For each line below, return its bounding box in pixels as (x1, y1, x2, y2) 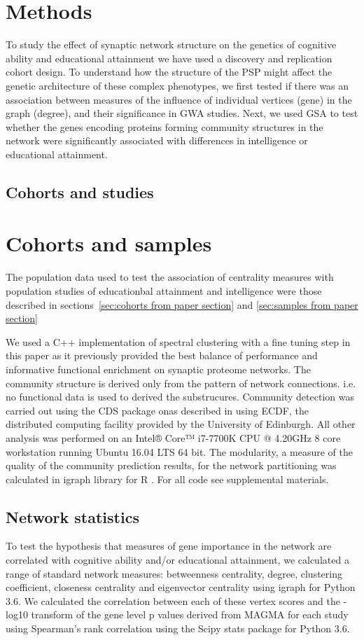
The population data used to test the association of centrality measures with (6, 270, 334, 284)
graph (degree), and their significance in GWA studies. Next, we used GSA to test (6, 106, 358, 120)
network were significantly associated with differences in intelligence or (6, 133, 308, 148)
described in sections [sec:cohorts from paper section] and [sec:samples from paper (6, 297, 358, 312)
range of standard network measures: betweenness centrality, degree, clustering (6, 566, 342, 580)
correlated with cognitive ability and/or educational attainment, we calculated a (6, 552, 349, 567)
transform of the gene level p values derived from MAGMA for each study (31, 607, 349, 622)
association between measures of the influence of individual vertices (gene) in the (6, 92, 352, 106)
